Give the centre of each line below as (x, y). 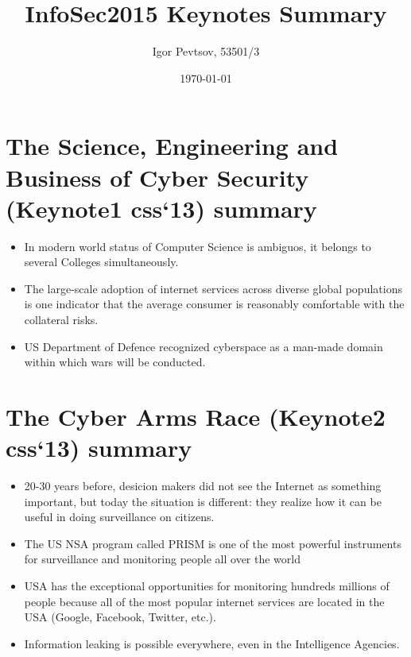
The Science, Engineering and (172, 146)
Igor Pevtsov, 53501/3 (206, 51)
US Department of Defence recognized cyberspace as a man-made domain (204, 346)
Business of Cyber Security (157, 177)
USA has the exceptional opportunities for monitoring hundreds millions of (207, 586)
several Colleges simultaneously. (101, 262)
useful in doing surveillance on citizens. (119, 517)
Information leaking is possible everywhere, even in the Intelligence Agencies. (212, 643)
